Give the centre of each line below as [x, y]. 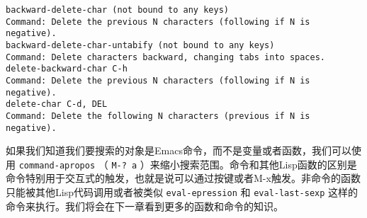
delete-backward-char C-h [67, 69]
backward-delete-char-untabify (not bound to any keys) [140, 45]
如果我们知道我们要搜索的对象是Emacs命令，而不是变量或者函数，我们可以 [179, 150]
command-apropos [57, 165]
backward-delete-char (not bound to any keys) [117, 10]
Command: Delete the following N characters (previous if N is [158, 116]
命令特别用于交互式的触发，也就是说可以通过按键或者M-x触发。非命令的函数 [183, 178]
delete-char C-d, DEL [57, 104]
